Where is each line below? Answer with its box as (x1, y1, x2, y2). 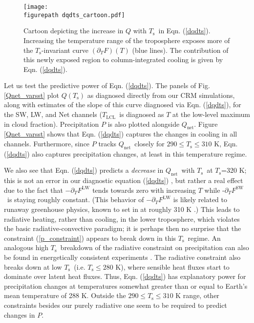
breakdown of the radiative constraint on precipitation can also (60, 242, 249, 253)
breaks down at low (4, 261, 62, 272)
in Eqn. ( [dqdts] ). (158, 25, 211, 36)
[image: (23, 3, 48, 10)
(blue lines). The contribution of (132, 45, 229, 55)
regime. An (188, 232, 221, 243)
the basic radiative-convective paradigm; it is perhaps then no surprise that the (4, 223, 241, 233)
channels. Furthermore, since (4, 138, 90, 149)
